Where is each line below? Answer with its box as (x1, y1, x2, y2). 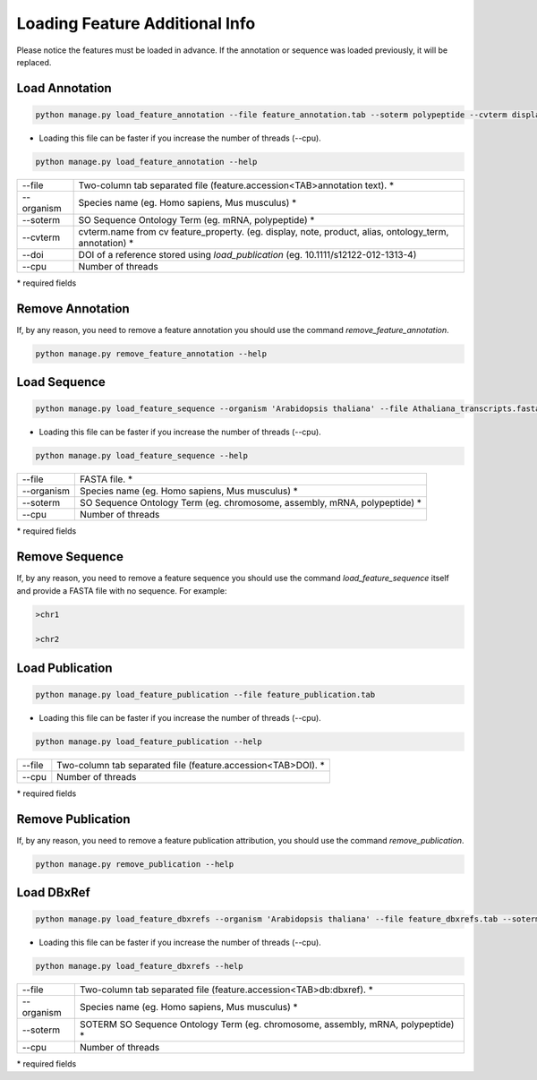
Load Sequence (16, 374, 107, 390)
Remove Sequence (16, 549, 124, 564)
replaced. (16, 56, 52, 67)
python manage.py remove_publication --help (35, 859, 234, 869)
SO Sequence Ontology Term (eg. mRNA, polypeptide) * (78, 213, 315, 226)
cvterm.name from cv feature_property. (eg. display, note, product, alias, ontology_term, (78, 225, 449, 237)
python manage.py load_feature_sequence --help (35, 450, 248, 461)
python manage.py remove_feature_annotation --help (35, 348, 268, 358)
